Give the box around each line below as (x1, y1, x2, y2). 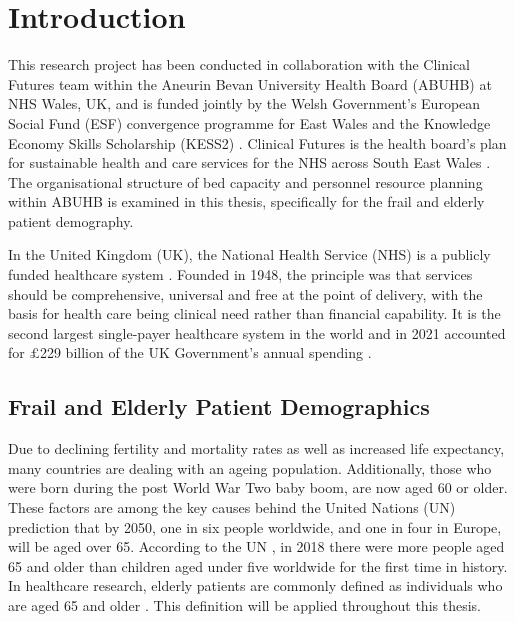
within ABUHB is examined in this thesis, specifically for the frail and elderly (8, 191, 485, 212)
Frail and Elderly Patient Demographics (8, 391, 430, 422)
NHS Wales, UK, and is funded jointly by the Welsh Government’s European (8, 93, 481, 114)
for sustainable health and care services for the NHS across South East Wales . (8, 152, 491, 173)
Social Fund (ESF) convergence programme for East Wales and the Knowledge (8, 112, 491, 133)
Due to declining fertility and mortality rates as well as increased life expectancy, (8, 438, 505, 459)
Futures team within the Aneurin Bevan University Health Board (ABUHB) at (8, 73, 492, 94)
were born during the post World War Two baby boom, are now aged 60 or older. (8, 477, 508, 498)
